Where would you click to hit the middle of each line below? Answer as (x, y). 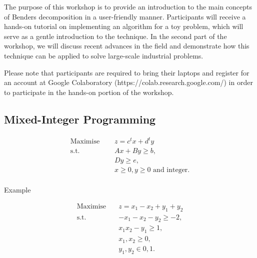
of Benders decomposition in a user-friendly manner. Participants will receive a (125, 16)
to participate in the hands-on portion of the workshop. (89, 92)
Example (17, 190)
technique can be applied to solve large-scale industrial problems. (104, 55)
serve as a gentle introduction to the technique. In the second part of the (115, 36)
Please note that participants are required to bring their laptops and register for (127, 72)
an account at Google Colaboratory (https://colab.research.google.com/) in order (128, 82)
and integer (170, 170)
